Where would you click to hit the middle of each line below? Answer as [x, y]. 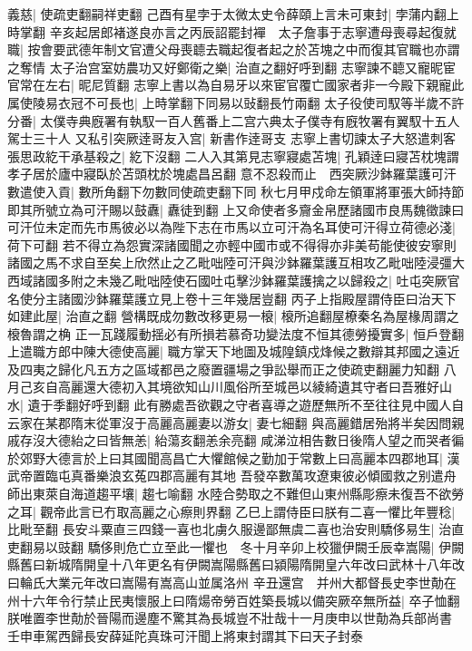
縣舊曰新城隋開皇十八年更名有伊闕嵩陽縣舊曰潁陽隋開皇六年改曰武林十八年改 [236, 564]
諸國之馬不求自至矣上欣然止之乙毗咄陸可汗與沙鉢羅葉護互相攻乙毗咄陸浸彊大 [236, 262]
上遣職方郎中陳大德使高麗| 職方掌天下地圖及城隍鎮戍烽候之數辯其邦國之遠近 [234, 351]
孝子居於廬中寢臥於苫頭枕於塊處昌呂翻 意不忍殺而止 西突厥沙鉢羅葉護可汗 [232, 174]
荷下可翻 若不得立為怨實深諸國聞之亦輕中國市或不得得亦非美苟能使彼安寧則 [232, 244]
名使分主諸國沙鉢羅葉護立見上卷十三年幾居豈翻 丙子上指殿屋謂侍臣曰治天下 [232, 298]
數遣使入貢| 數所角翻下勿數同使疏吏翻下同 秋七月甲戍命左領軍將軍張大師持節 [236, 191]
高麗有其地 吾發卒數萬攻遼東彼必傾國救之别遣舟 [314, 476]
